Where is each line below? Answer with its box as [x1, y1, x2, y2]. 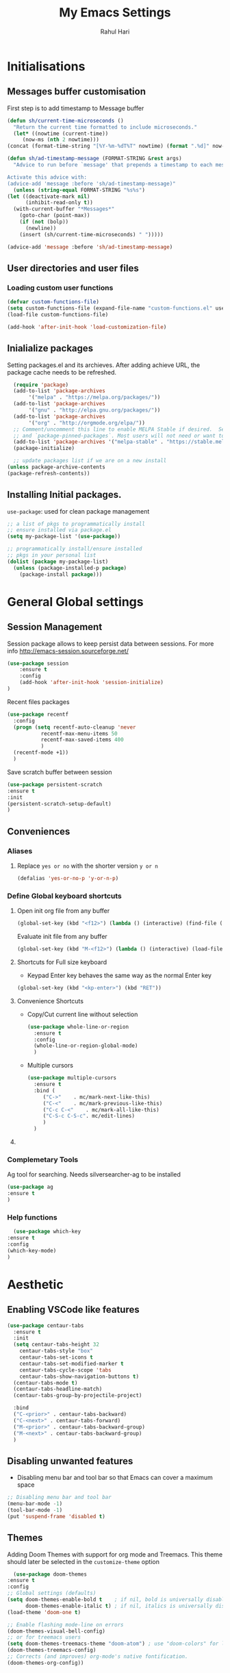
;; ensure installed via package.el [7, 527, 112, 533]
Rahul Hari [100, 27, 130, 36]
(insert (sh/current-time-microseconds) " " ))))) [19, 231, 164, 238]
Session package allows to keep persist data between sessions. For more [7, 639, 214, 648]
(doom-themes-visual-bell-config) [7, 1628, 106, 1635]
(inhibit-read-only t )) [25, 199, 94, 206]
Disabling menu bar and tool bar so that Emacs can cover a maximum [16, 1474, 214, 1482]
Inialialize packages [7, 342, 94, 354]
